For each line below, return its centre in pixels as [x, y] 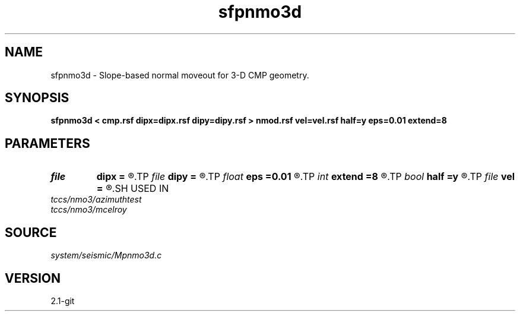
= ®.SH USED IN [133, 189]
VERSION [33, 278]
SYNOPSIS [37, 98]
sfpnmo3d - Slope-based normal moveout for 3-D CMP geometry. [180, 75]
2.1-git [63, 301]
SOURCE [31, 232]
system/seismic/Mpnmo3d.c [106, 255]
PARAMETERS [47, 143]
